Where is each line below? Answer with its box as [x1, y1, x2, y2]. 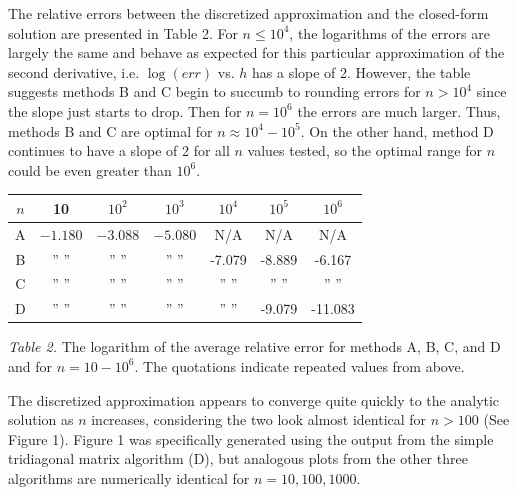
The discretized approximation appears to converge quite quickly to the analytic [8, 389, 500, 410]
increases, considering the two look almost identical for [91, 409, 427, 430]
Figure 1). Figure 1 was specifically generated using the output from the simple [8, 428, 494, 449]
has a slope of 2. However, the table [252, 61, 471, 82]
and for [8, 355, 53, 376]
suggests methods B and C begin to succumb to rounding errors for [8, 81, 421, 102]
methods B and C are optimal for [8, 120, 213, 141]
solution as [8, 409, 74, 430]
